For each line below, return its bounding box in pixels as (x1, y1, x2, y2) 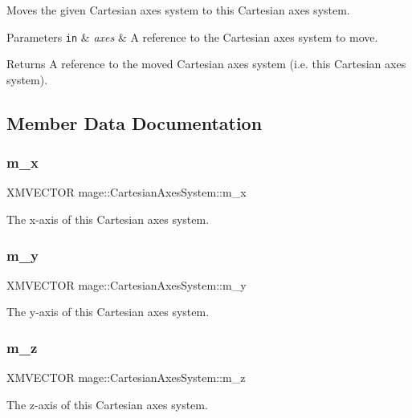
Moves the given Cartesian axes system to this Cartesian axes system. (6, 2, 350, 18)
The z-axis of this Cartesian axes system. (6, 396, 208, 412)
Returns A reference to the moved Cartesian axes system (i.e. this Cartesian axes (6, 55, 406, 72)
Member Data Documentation (6, 110, 263, 135)
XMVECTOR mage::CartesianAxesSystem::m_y (6, 276, 247, 293)
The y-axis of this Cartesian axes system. (6, 303, 210, 320)
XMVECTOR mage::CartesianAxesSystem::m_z (6, 369, 246, 386)
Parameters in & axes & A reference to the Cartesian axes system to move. (6, 28, 378, 45)
